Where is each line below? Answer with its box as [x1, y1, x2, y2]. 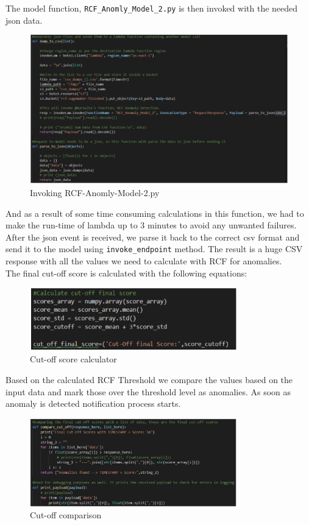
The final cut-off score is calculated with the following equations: [5, 266, 247, 279]
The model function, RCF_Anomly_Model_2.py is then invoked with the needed [5, 2, 298, 14]
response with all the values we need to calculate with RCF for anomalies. [5, 255, 282, 267]
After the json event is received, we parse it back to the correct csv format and [5, 230, 300, 243]
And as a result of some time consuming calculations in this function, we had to [5, 206, 304, 219]
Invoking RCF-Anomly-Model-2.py [30, 186, 160, 199]
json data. [5, 13, 43, 26]
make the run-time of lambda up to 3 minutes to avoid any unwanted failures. [5, 219, 297, 231]
